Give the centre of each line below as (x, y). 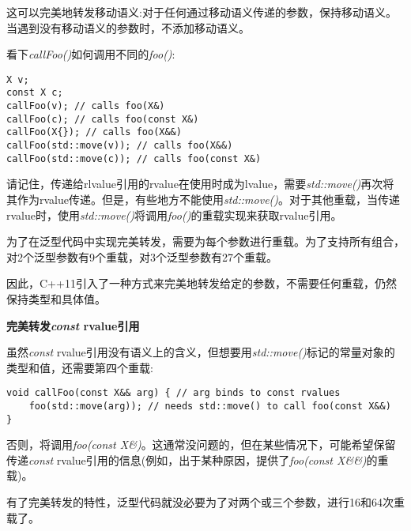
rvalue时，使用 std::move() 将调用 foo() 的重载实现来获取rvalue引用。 (174, 215)
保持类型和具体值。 (56, 298)
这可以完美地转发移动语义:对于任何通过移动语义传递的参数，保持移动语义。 (202, 12)
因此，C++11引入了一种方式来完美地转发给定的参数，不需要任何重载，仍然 (202, 283)
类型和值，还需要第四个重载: (80, 367)
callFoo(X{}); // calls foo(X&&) (94, 132)
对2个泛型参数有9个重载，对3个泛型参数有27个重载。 (142, 256)
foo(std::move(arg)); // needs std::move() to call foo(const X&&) (210, 406)
